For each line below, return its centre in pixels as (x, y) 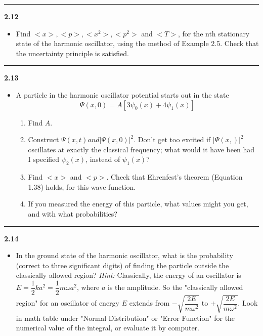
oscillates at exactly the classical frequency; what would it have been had (141, 149)
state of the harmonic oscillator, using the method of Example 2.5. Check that (137, 43)
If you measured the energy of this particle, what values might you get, (138, 204)
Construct (43, 139)
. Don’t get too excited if (172, 139)
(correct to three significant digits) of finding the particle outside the (122, 265)
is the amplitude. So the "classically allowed (176, 287)
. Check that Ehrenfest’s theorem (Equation (174, 177)
